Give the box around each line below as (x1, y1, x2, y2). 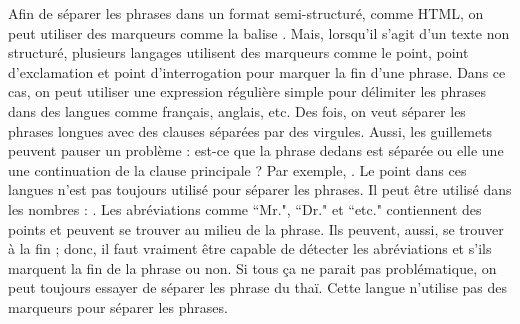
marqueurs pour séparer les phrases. (8, 296, 228, 317)
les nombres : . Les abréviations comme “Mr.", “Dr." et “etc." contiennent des (8, 198, 482, 219)
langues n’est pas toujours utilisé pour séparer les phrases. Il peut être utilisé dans (8, 179, 512, 200)
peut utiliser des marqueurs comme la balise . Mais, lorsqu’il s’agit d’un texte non (8, 22, 510, 43)
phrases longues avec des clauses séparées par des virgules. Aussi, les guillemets (8, 120, 493, 141)
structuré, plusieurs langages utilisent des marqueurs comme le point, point (8, 42, 469, 63)
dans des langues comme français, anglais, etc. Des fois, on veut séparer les (8, 100, 466, 121)
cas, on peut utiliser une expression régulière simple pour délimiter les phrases (8, 81, 487, 102)
